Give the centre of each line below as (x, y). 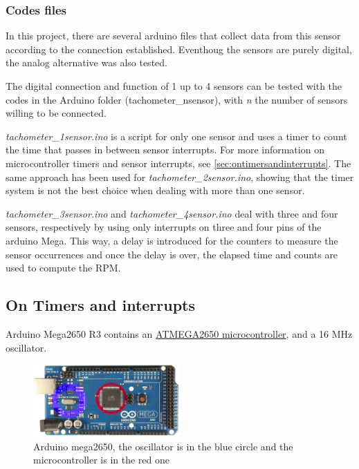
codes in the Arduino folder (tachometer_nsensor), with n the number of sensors (177, 99)
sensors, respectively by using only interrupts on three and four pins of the (164, 227)
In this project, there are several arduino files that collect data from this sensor (173, 36)
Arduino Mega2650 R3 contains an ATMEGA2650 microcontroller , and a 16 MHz (179, 333)
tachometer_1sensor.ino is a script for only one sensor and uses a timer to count (176, 136)
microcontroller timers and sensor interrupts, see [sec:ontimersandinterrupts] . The (178, 163)
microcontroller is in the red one (102, 460)
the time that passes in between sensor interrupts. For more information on (165, 150)
